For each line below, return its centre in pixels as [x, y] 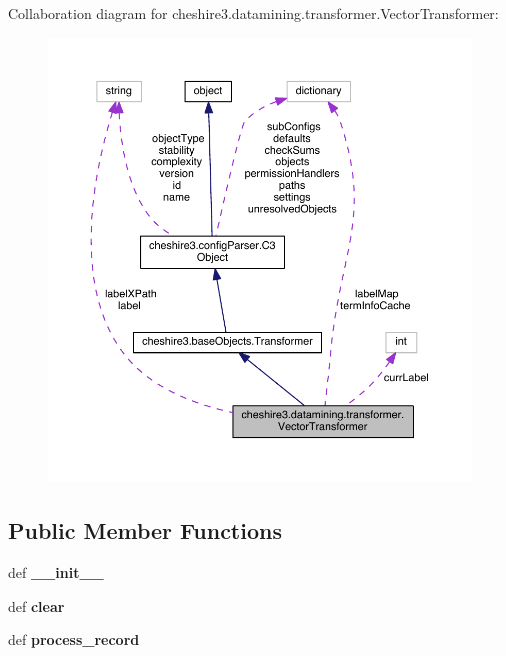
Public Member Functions [145, 530]
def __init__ [56, 571]
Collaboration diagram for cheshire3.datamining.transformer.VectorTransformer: [253, 13]
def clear [36, 605]
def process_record [74, 639]
